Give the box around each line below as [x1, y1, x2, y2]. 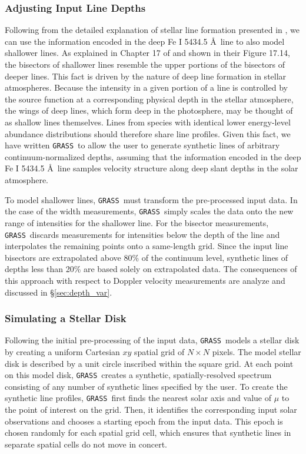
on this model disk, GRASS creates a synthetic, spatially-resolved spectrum [5, 369, 272, 381]
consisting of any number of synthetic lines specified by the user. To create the [5, 380, 288, 392]
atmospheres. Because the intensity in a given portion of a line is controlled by [5, 81, 288, 94]
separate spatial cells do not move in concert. [5, 438, 167, 450]
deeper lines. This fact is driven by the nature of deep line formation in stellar [5, 69, 287, 82]
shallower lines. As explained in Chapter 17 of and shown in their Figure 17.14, [5, 47, 290, 59]
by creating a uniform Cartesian [5, 346, 120, 357]
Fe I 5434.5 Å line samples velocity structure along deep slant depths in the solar [5, 162, 298, 174]
